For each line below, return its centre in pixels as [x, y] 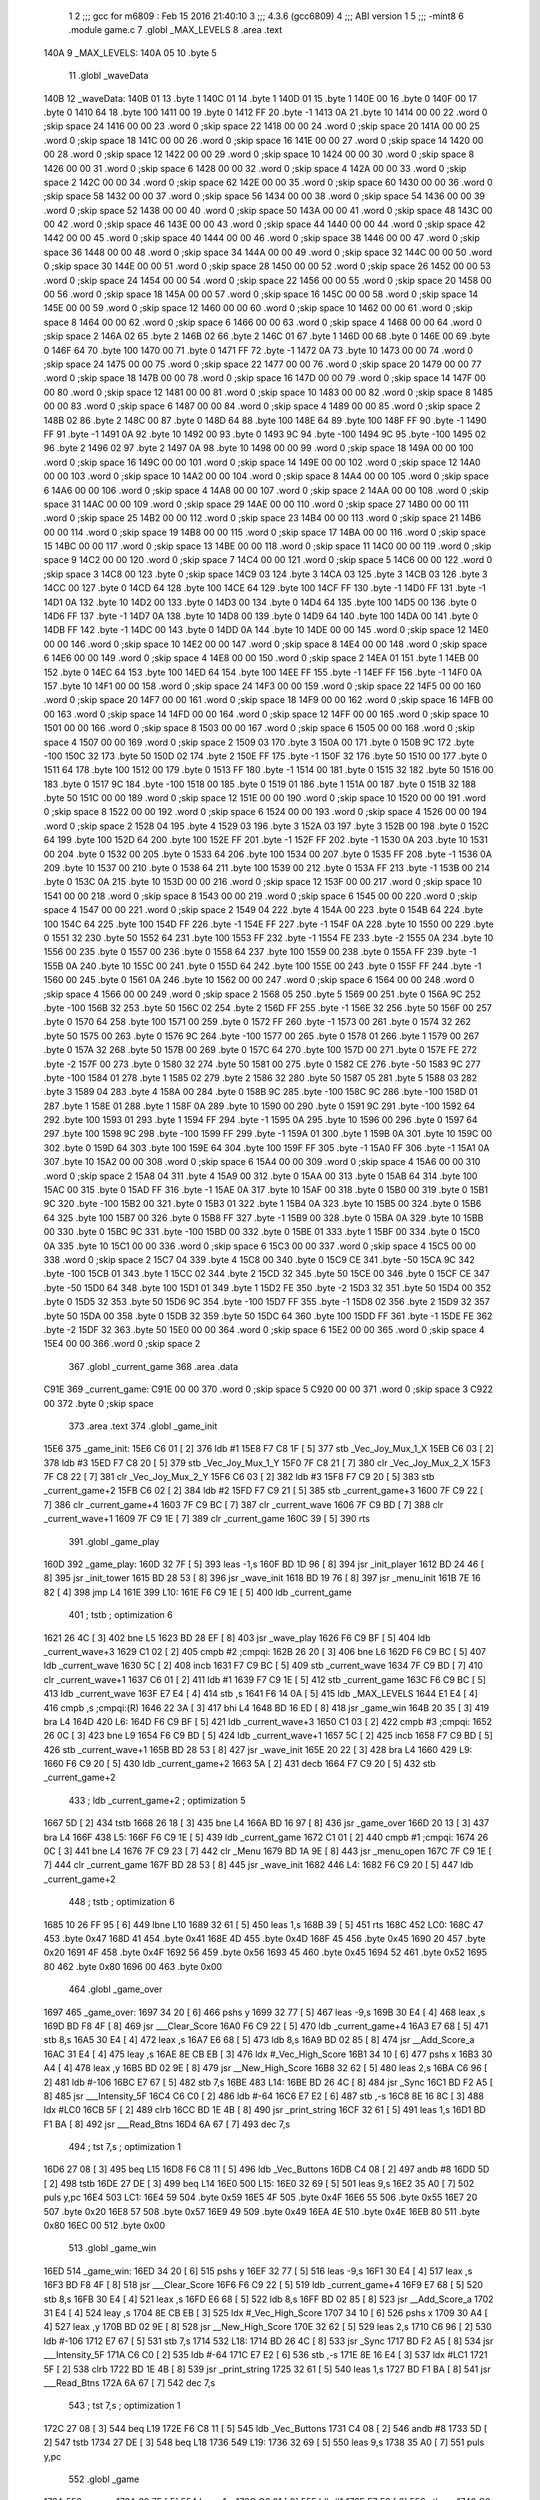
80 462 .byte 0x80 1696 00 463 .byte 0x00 [133, 1966]
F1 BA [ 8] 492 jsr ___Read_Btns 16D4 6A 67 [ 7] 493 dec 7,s [166, 2124]
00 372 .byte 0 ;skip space [98, 1403]
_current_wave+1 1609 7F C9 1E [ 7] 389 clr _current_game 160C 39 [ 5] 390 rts [206, 1519]
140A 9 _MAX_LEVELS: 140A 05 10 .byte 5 [130, 52]
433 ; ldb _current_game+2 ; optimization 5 [157, 1800]
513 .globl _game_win [112, 2248]
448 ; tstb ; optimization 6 [121, 1902]
